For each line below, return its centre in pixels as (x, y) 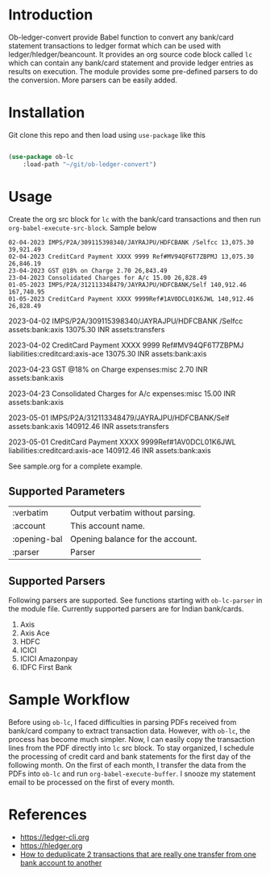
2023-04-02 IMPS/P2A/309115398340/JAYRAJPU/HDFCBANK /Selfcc (126, 321)
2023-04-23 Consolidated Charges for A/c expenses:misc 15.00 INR (122, 394)
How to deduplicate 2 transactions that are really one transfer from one (138, 854)
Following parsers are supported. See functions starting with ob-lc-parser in (135, 600)
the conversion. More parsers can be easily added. (93, 80)
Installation (47, 112)
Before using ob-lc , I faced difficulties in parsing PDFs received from (123, 723)
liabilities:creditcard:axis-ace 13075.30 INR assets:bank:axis (108, 353)
